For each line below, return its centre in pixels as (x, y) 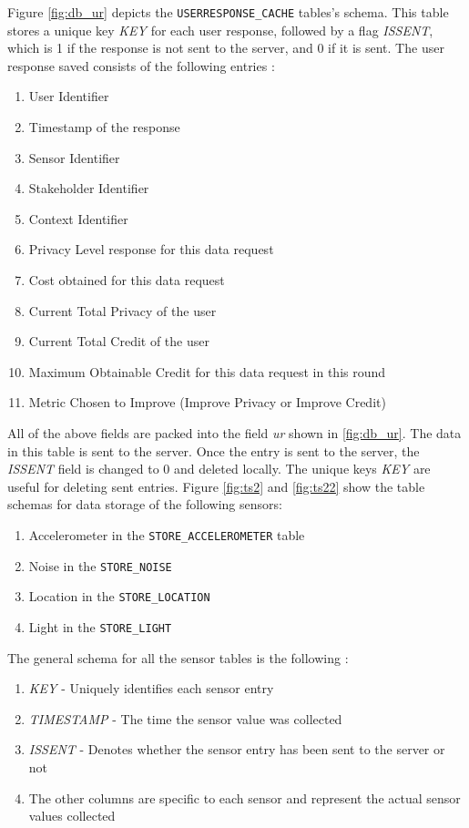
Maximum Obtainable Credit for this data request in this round (207, 371)
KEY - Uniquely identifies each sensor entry (151, 688)
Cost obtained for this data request (127, 280)
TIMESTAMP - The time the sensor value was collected (185, 718)
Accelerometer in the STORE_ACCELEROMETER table (167, 534)
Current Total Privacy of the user (122, 310)
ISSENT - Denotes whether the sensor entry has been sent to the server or (237, 749)
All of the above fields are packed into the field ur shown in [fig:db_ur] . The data (234, 432)
